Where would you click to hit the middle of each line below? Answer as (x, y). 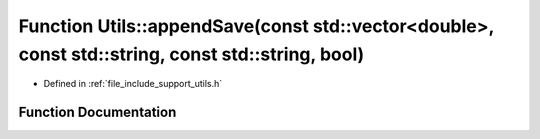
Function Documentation (97, 112)
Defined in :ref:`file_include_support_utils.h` (133, 84)
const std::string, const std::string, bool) (191, 54)
